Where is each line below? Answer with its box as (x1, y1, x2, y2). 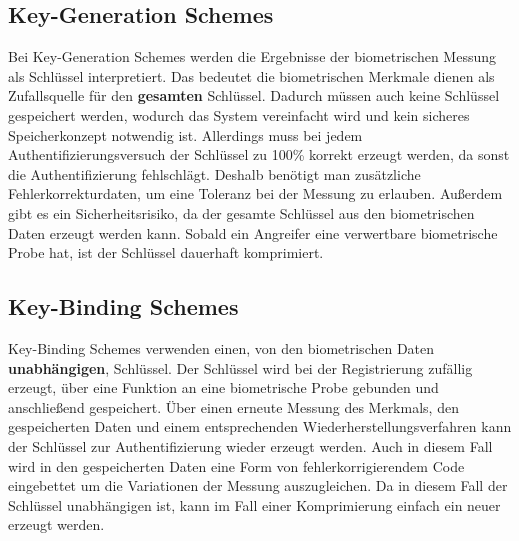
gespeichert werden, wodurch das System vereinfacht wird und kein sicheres (8, 104, 470, 125)
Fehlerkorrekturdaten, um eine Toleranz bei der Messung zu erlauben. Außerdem (8, 183, 503, 204)
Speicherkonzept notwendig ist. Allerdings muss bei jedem (8, 124, 363, 145)
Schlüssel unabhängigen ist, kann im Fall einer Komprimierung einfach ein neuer (8, 494, 501, 515)
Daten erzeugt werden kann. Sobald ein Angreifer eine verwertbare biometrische (8, 222, 498, 243)
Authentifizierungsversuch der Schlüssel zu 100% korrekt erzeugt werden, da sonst (8, 144, 510, 165)
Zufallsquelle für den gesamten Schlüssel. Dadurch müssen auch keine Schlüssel (8, 85, 500, 106)
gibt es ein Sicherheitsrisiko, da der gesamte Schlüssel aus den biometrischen (8, 202, 475, 223)
